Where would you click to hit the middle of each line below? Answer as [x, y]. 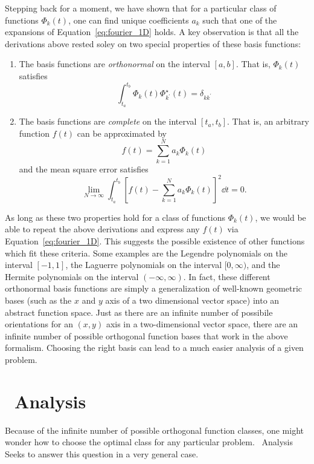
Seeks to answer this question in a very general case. [102, 453]
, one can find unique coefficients [129, 20]
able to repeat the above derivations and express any [102, 229]
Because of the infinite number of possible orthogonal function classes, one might [155, 430]
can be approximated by [122, 133]
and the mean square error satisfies [84, 168]
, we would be [280, 217]
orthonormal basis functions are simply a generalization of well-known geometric [154, 288]
